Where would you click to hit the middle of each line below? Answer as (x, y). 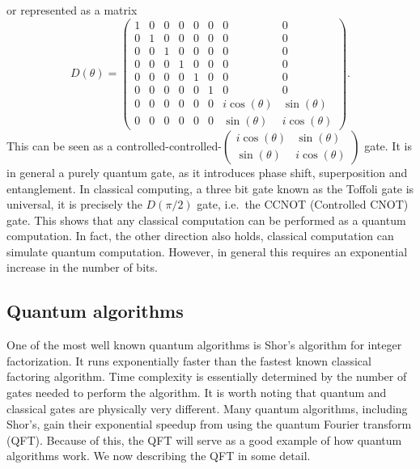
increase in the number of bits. (82, 267)
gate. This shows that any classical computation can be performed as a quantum (206, 220)
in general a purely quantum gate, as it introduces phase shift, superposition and (207, 172)
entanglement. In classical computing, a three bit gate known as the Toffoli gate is (210, 188)
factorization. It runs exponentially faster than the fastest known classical (189, 360)
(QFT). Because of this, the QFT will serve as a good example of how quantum (204, 439)
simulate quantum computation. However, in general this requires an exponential (207, 251)
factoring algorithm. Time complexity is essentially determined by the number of (207, 376)
